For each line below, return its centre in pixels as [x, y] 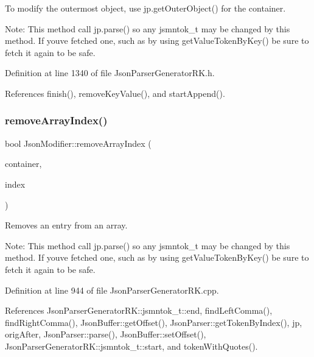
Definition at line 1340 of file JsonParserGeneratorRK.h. [110, 73]
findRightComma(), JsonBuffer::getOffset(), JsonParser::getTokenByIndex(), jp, [154, 322]
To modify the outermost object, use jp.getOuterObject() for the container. [145, 8]
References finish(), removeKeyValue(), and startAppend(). [115, 93]
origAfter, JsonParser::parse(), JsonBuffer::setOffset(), [106, 334]
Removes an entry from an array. [66, 225]
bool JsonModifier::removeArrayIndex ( [78, 143]
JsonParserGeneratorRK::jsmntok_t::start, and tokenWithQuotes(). [131, 346]
